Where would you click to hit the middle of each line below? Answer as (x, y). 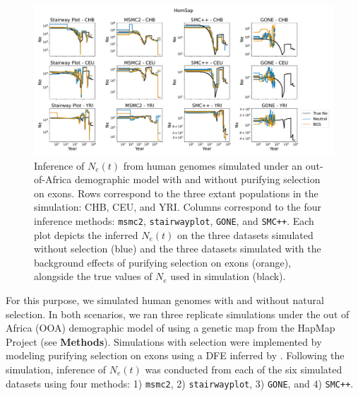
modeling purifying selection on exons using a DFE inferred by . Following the (175, 355)
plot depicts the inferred (86, 234)
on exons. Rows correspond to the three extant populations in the (176, 193)
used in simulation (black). (228, 276)
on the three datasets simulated (245, 234)
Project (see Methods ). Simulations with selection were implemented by (164, 341)
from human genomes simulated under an (213, 165)
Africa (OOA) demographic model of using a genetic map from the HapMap (171, 328)
